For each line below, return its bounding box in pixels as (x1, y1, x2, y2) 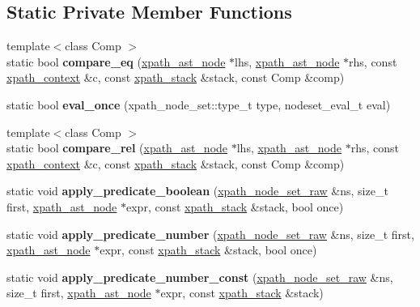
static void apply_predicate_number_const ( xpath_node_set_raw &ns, (6, 268, 393, 285)
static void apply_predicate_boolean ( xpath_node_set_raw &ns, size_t (6, 182, 388, 199)
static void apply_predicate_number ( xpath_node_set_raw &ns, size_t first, (6, 225, 414, 242)
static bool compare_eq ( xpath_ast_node (6, 53, 226, 70)
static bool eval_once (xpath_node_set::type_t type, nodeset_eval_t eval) (6, 96, 391, 113)
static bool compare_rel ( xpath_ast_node (6, 139, 228, 156)
